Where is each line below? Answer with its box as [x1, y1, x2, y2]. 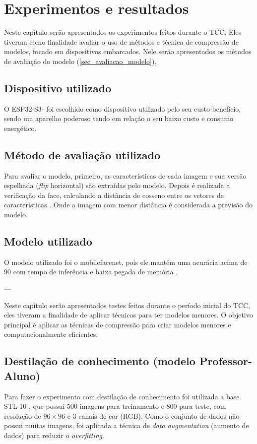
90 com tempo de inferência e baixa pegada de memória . [4, 266, 178, 277]
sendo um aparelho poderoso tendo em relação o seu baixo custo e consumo [4, 113, 234, 124]
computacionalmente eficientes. [4, 329, 98, 339]
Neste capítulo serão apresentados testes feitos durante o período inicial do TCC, [4, 300, 251, 310]
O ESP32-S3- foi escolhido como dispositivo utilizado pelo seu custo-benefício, [4, 103, 241, 114]
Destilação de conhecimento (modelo [4, 353, 195, 369]
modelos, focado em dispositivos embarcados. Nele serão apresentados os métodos [4, 46, 252, 57]
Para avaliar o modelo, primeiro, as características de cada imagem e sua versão [4, 170, 247, 181]
